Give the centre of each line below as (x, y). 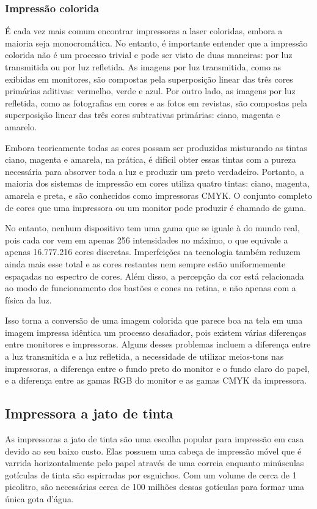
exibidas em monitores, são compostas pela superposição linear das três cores (149, 79)
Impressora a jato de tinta (89, 413)
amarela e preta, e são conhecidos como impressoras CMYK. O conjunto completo (158, 195)
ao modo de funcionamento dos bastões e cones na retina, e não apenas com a (151, 288)
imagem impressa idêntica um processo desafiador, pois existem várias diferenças (156, 332)
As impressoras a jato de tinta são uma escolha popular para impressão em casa (155, 439)
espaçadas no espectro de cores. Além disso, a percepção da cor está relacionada (155, 276)
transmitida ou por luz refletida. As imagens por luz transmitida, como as (143, 67)
